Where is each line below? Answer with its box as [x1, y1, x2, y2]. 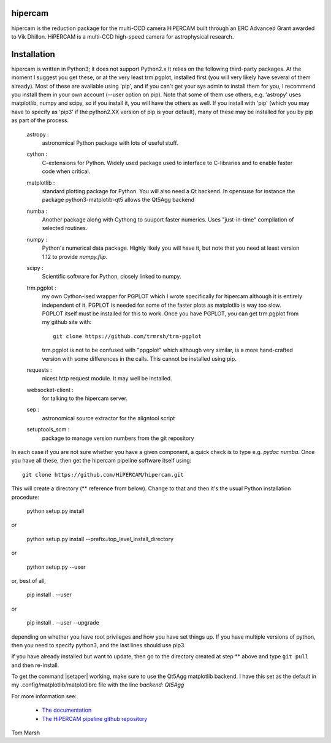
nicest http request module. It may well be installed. [42, 375, 172, 382]
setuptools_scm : [26, 426, 70, 433]
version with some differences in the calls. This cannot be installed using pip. [42, 355, 237, 362]
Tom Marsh [11, 729, 40, 736]
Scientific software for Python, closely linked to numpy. [42, 273, 181, 280]
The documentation [42, 706, 92, 714]
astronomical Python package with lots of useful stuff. [42, 139, 178, 147]
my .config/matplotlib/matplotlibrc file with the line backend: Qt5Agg [11, 681, 185, 688]
